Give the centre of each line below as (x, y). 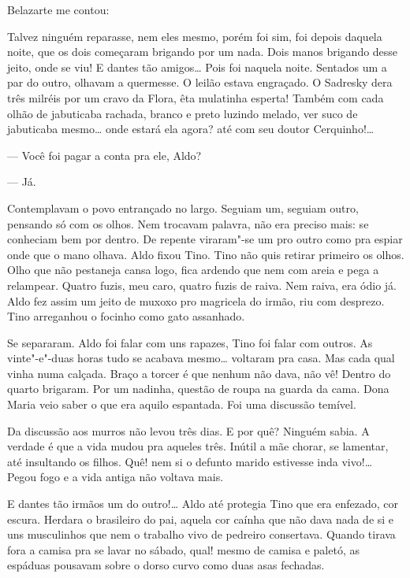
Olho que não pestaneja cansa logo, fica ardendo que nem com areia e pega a (193, 270)
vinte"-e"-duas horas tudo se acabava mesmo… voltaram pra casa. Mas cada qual (201, 358)
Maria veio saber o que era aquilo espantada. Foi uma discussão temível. (182, 404)
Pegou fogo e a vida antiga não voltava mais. (116, 477)
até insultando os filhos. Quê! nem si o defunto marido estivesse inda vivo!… (190, 461)
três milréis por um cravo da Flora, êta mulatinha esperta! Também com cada (196, 97)
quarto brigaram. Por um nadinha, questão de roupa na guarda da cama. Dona (198, 389)
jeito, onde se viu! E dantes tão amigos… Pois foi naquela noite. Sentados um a (197, 67)
